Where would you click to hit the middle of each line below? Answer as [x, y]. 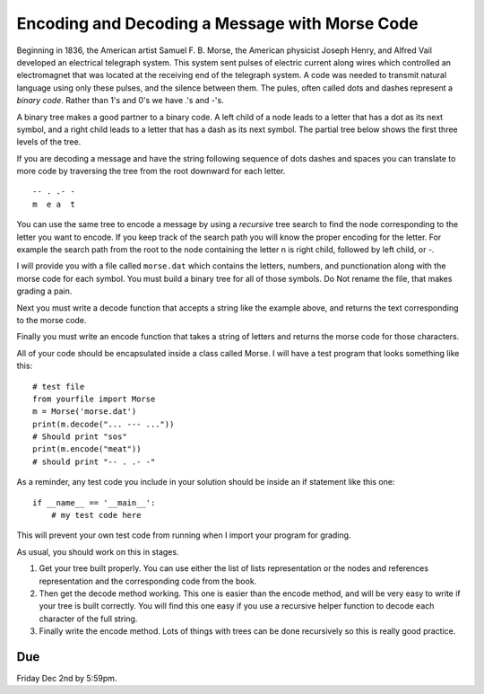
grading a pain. [44, 291]
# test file [59, 387]
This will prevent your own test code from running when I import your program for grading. [184, 535]
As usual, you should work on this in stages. [98, 551]
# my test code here [96, 515]
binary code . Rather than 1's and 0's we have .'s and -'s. [120, 101]
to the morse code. [52, 320]
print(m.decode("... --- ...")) [104, 424]
